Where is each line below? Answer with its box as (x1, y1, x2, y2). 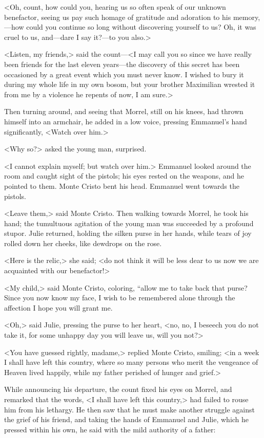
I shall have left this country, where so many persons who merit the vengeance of (4, 357, 258, 367)
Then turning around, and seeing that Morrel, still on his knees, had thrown (4, 106, 243, 117)
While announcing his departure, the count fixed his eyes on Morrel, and (4, 384, 232, 395)
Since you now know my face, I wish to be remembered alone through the (4, 292, 235, 303)
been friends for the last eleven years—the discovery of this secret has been (4, 58, 240, 69)
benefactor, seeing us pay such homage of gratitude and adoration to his (4, 11, 231, 22)
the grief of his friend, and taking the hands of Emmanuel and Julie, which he (4, 414, 249, 425)
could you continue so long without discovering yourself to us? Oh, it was (26, 21, 256, 32)
